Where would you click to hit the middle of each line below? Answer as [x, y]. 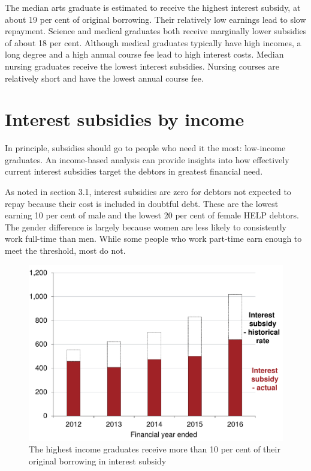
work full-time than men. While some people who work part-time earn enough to [153, 238]
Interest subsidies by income [125, 119]
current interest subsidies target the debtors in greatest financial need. [134, 171]
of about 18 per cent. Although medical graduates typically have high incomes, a [153, 42]
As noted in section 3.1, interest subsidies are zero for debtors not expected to [148, 192]
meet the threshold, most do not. [65, 250]
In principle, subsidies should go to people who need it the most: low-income [145, 148]
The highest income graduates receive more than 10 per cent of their [155, 449]
